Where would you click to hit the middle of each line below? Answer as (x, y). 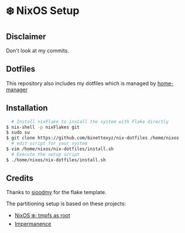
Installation (27, 108)
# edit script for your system (49, 144)
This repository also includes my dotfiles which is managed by (81, 83)
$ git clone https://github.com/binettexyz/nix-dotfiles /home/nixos (93, 138)
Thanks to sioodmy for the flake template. (56, 192)
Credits (20, 179)
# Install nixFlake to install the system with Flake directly (90, 122)
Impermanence (33, 224)
